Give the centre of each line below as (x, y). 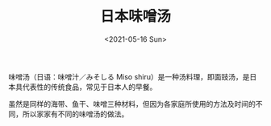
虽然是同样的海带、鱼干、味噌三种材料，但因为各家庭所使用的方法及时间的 (132, 104)
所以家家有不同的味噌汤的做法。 (75, 114)
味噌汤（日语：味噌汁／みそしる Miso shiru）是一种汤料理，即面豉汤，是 (129, 76)
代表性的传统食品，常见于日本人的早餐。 (90, 87)
